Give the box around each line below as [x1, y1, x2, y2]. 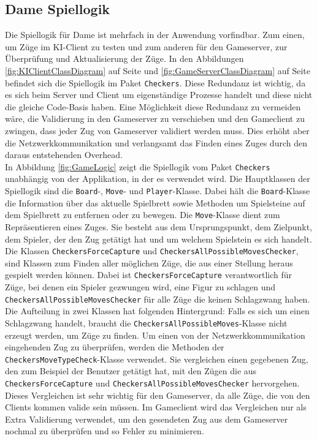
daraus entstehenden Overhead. [5, 148, 123, 161]
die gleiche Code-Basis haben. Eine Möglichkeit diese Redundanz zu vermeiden [5, 100, 301, 113]
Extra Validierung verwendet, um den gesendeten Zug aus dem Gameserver [5, 412, 288, 425]
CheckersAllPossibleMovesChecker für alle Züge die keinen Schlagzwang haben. [5, 292, 310, 305]
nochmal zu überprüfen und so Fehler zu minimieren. [5, 424, 204, 437]
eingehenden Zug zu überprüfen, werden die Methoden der [5, 341, 224, 353]
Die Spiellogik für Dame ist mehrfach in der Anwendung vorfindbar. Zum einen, [5, 28, 305, 41]
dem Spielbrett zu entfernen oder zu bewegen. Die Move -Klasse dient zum [5, 208, 280, 221]
